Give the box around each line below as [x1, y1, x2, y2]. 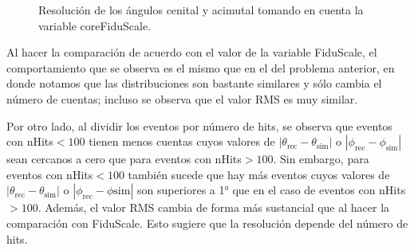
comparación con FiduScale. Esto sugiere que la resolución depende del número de [6, 214, 408, 231]
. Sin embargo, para [273, 150, 369, 167]
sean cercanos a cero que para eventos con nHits [6, 150, 242, 167]
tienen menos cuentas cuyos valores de [89, 133, 275, 150]
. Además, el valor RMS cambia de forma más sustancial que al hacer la [37, 199, 390, 216]
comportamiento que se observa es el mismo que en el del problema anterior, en [6, 59, 395, 76]
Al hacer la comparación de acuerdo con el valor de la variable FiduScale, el [6, 44, 377, 61]
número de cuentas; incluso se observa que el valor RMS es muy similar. [6, 90, 358, 107]
